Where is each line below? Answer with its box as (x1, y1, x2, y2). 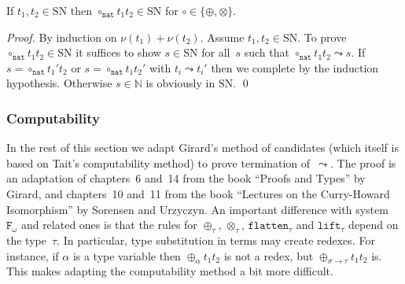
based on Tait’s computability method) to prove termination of (6, 154, 311, 171)
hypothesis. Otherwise (6, 75, 112, 91)
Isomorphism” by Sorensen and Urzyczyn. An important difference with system (6, 201, 388, 217)
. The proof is (330, 154, 396, 171)
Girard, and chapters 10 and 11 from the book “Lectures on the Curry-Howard (6, 185, 390, 201)
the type (6, 231, 46, 248)
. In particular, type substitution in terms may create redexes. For (57, 231, 375, 248)
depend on (348, 216, 399, 233)
